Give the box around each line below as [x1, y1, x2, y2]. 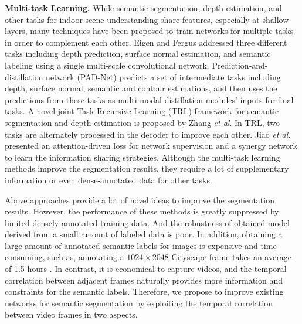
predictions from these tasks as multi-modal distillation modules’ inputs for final [5, 93, 294, 105]
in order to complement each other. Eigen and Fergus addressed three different [5, 36, 287, 48]
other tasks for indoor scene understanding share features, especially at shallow [5, 13, 289, 25]
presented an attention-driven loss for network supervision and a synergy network [5, 139, 297, 152]
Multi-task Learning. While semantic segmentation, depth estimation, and [5, 2, 282, 13]
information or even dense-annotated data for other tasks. [5, 173, 212, 186]
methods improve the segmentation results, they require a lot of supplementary [5, 162, 289, 175]
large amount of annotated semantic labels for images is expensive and [5, 239, 258, 251]
